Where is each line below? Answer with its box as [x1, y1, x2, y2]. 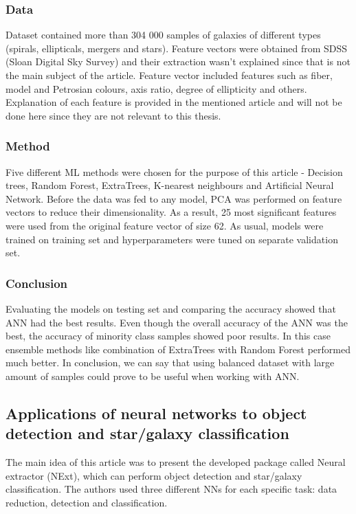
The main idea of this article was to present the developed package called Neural [5, 455, 346, 469]
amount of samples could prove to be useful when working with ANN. [5, 368, 300, 383]
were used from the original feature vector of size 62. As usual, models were [5, 218, 324, 232]
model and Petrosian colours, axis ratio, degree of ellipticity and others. [5, 81, 307, 96]
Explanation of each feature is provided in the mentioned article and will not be [5, 95, 342, 109]
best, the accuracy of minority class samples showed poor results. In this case [5, 328, 331, 343]
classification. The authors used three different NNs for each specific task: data [5, 482, 337, 496]
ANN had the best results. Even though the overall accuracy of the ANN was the [5, 315, 348, 329]
